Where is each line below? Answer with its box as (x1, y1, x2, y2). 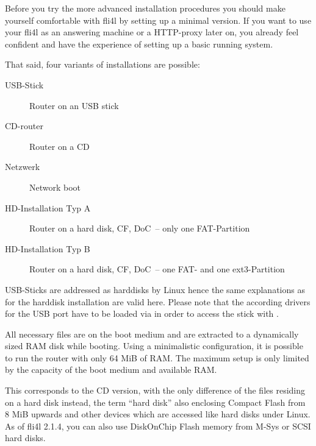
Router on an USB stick (29, 99, 119, 111)
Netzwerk (5, 160, 40, 173)
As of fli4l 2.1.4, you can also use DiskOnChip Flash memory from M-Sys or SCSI (5, 419, 311, 432)
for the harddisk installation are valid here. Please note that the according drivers (5, 295, 311, 308)
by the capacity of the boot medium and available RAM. (5, 363, 217, 376)
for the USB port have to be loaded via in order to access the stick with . (5, 307, 279, 320)
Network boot (29, 180, 81, 193)
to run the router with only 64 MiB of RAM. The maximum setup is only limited (5, 351, 309, 364)
